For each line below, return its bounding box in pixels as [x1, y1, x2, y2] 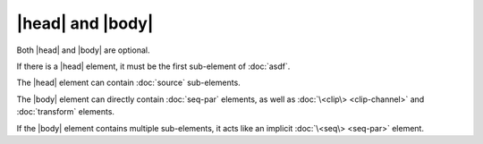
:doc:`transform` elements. [16, 106, 115, 117]
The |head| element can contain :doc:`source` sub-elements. [16, 77, 241, 89]
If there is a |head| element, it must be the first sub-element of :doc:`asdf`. [16, 61, 291, 72]
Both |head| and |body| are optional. [16, 45, 150, 55]
